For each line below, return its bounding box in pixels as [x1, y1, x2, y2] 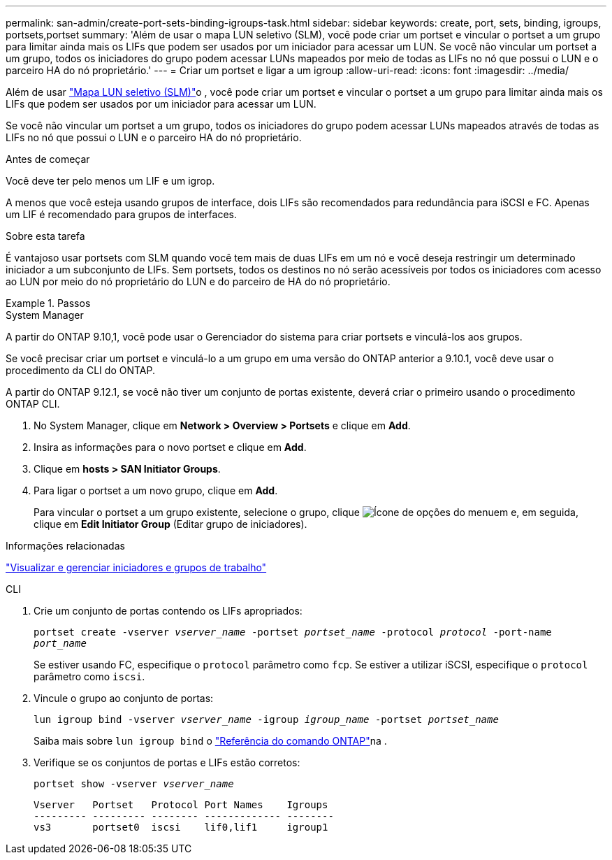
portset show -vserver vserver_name [34, 778, 234, 789]
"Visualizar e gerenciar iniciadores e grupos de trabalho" [6, 561, 267, 573]
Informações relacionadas [6, 540, 125, 552]
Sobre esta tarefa [6, 230, 85, 242]
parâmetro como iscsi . [34, 671, 145, 682]
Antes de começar [6, 153, 90, 165]
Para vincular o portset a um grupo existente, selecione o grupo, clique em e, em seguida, [34, 506, 578, 518]
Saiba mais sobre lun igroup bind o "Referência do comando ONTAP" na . [34, 735, 387, 747]
